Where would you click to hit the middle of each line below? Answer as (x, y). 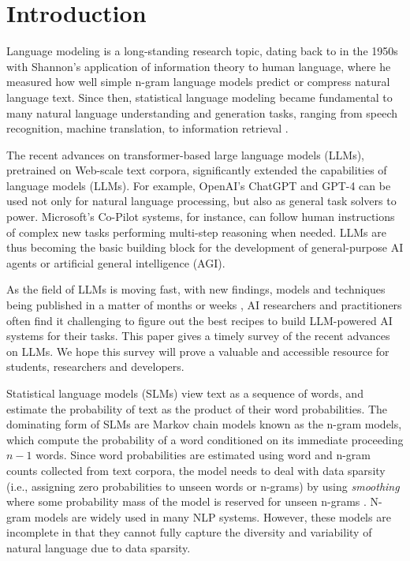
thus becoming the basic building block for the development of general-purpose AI (205, 247)
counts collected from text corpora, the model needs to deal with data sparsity (196, 470)
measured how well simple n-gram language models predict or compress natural (198, 82)
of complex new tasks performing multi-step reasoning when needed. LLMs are (196, 232)
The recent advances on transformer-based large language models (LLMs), (185, 154)
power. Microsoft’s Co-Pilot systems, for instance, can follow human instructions (201, 217)
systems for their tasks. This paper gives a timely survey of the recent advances (198, 336)
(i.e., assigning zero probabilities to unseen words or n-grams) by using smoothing (203, 486)
